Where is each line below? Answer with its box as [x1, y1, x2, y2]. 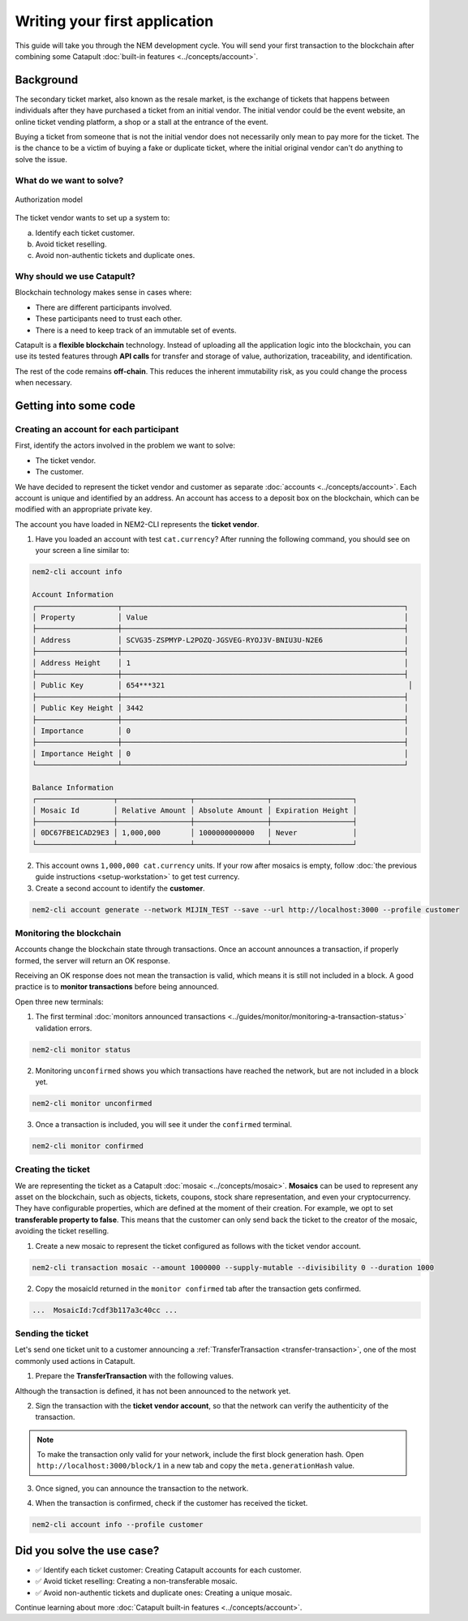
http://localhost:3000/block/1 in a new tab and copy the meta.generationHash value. [36, 1460, 355, 1471]
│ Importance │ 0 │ [32, 726, 409, 735]
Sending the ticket [15, 1327, 89, 1339]
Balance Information [32, 783, 114, 792]
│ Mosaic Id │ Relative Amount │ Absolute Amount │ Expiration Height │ [32, 805, 358, 815]
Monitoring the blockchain [15, 927, 122, 938]
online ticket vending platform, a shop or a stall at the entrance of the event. [15, 117, 268, 127]
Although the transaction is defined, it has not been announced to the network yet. [15, 1386, 291, 1396]
